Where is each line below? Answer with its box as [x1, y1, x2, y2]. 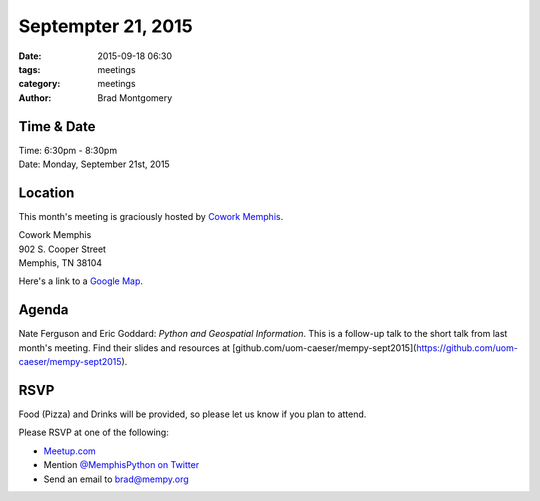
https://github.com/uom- [416, 341, 519, 354]
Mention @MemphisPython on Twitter [43, 459, 200, 471]
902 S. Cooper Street [18, 243, 107, 255]
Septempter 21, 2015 [18, 15, 194, 37]
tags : [18, 63, 41, 75]
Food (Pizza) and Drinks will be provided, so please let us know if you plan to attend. [18, 408, 367, 420]
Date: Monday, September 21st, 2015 [18, 158, 170, 170]
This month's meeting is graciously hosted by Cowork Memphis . [18, 210, 284, 222]
